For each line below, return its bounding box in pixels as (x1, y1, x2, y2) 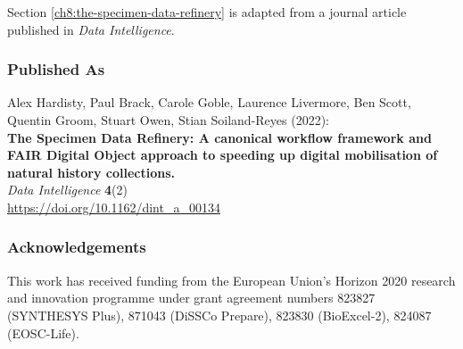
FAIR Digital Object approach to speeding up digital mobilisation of (7, 145, 438, 164)
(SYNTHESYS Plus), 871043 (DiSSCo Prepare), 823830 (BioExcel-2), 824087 (7, 305, 432, 324)
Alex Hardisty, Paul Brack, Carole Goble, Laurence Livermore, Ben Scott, (7, 93, 411, 112)
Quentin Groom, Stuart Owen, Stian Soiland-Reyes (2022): (7, 111, 329, 129)
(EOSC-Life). (7, 323, 79, 342)
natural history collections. (7, 162, 176, 181)
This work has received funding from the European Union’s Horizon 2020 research (7, 270, 456, 289)
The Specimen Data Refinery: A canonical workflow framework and (7, 128, 432, 146)
